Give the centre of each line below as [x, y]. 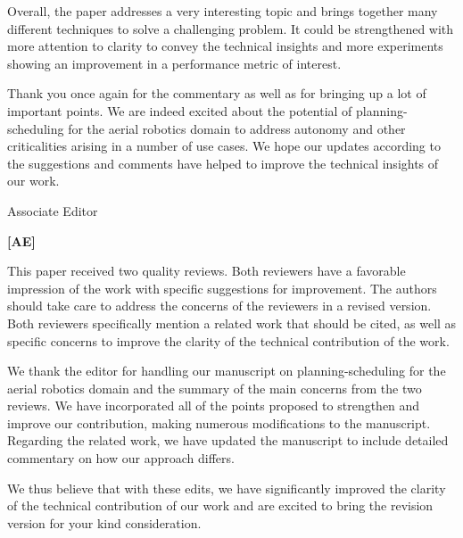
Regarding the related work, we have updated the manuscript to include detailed [228, 440]
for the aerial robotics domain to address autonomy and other [237, 128]
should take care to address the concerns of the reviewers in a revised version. [219, 306]
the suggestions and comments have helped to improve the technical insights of [223, 163]
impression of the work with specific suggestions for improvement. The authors [222, 288]
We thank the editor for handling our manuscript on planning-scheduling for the [227, 371]
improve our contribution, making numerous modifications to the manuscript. [219, 422]
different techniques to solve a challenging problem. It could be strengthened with [231, 28]
